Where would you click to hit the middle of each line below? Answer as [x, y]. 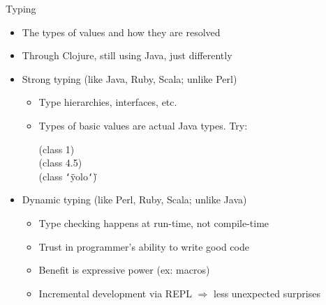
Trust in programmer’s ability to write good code [144, 246]
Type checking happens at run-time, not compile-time [154, 223]
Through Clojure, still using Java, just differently [127, 55]
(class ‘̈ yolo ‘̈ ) [68, 176]
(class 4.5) [60, 163]
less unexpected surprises [267, 293]
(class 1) [57, 149]
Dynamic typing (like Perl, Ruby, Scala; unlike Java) [134, 200]
